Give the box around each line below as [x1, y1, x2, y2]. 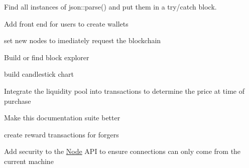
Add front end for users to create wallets [4, 18, 129, 29]
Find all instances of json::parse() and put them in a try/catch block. [4, 2, 217, 12]
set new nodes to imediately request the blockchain [4, 35, 161, 46]
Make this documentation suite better [4, 112, 120, 123]
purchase [4, 95, 31, 106]
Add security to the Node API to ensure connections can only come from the [4, 146, 241, 156]
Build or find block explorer [4, 52, 89, 62]
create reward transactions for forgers [4, 129, 119, 139]
